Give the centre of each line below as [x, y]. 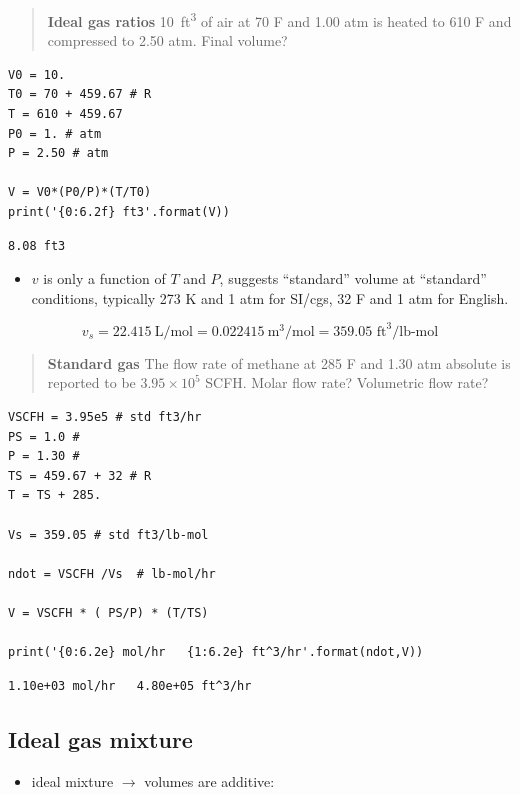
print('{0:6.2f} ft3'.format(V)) [119, 212]
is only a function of [104, 278]
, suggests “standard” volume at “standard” [353, 278]
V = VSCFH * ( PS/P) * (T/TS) [108, 613]
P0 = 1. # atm [55, 133]
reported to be [91, 382]
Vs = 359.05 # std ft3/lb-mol [108, 534]
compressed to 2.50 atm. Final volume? [167, 40]
